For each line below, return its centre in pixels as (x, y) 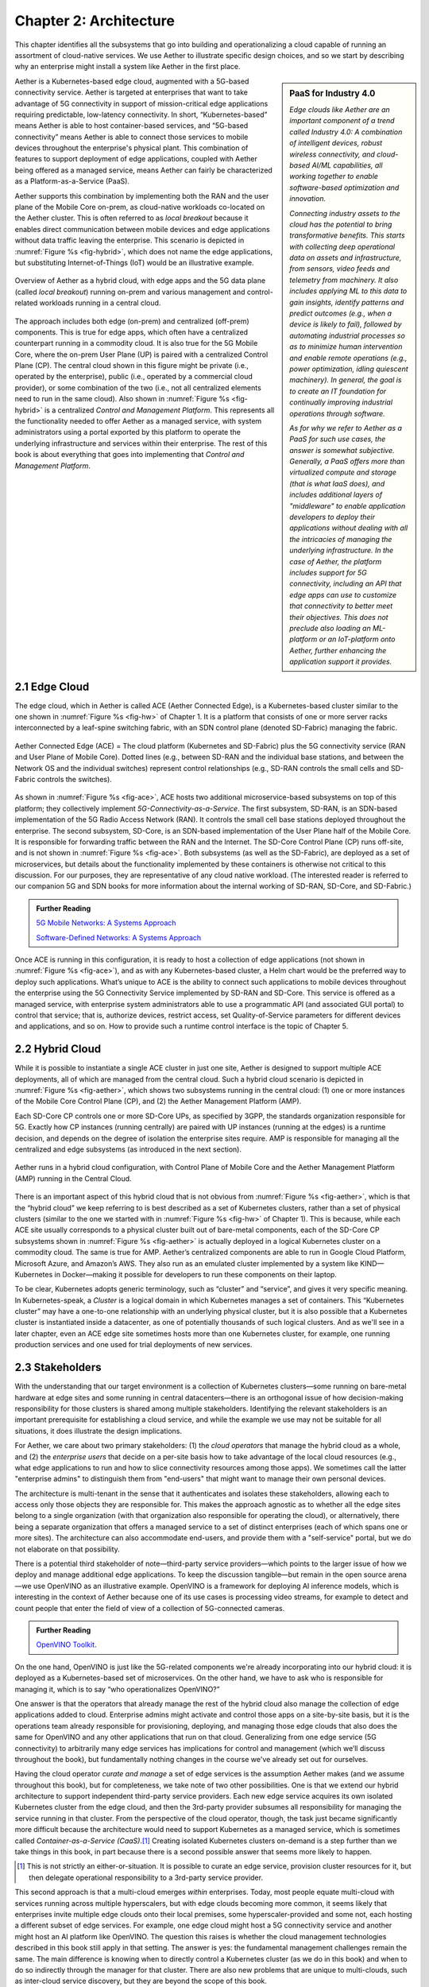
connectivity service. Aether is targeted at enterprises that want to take (131, 92)
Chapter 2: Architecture (95, 21)
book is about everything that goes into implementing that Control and (129, 455)
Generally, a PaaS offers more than (347, 462)
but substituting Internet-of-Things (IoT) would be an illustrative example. (134, 262)
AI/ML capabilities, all (347, 165)
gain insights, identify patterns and (347, 302)
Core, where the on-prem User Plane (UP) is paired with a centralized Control (141, 354)
